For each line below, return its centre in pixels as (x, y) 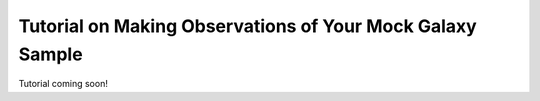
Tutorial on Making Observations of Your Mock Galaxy (247, 26)
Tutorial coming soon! (63, 84)
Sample (51, 54)
